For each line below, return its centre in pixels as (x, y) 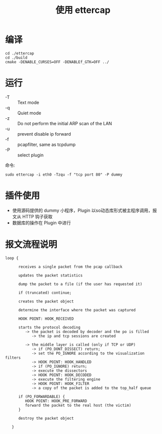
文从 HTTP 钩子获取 (32, 216)
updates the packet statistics (50, 275)
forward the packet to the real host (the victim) (78, 405)
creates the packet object (46, 301)
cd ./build (16, 57)
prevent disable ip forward (44, 134)
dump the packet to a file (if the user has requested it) (80, 284)
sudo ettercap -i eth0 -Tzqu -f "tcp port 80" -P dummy (64, 174)
